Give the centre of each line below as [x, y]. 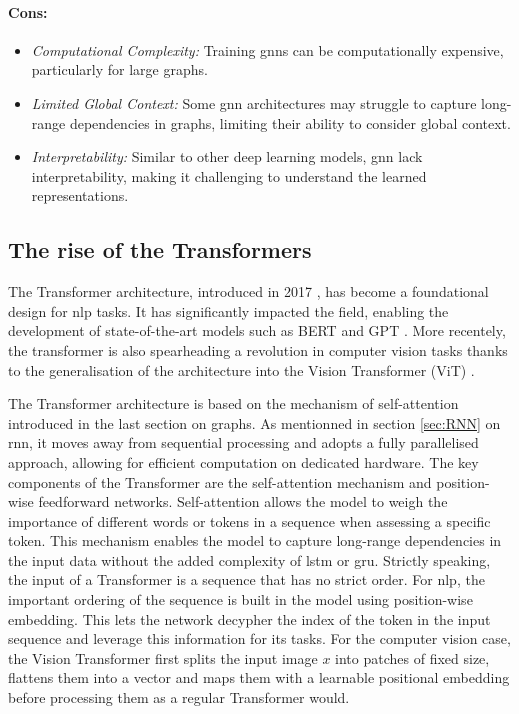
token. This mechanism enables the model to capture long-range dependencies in [255, 540]
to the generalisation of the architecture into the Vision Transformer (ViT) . [241, 369]
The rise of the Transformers [160, 249]
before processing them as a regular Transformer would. [179, 697]
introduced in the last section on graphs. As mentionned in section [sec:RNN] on [254, 422]
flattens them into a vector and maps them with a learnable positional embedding [259, 677]
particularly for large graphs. [119, 69]
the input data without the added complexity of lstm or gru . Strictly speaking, [249, 559]
